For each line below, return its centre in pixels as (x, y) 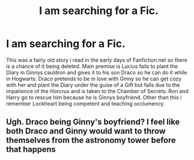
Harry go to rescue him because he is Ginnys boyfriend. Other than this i (94, 97)
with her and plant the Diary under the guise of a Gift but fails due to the (93, 85)
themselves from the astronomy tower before (91, 140)
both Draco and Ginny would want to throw (86, 131)
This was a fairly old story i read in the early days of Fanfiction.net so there (97, 60)
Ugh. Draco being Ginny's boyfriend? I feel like (93, 122)
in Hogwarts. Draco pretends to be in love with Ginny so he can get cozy (94, 79)
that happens (31, 150)
